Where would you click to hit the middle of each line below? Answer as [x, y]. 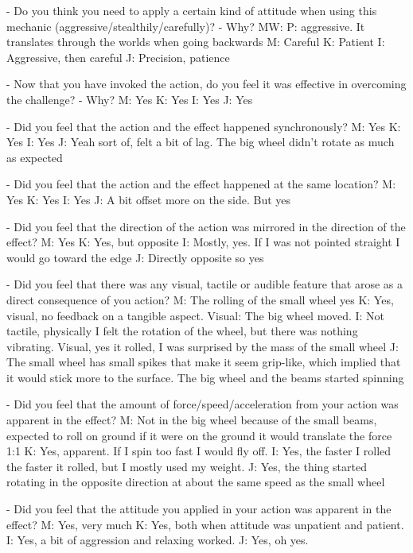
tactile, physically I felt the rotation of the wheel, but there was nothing [182, 331]
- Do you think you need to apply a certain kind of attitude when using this [192, 10]
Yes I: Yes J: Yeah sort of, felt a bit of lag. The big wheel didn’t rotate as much [201, 142]
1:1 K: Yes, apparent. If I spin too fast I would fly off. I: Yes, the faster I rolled [199, 451]
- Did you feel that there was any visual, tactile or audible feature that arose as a [205, 284]
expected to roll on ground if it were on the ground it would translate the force [199, 435]
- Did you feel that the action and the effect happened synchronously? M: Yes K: [204, 126]
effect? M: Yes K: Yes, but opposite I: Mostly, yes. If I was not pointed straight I [203, 242]
